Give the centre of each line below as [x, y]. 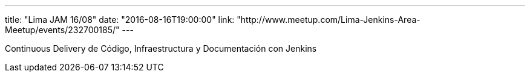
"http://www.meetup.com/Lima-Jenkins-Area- [329, 20]
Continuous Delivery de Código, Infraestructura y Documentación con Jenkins [161, 48]
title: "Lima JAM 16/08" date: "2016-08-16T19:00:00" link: [120, 20]
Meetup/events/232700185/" [62, 30]
